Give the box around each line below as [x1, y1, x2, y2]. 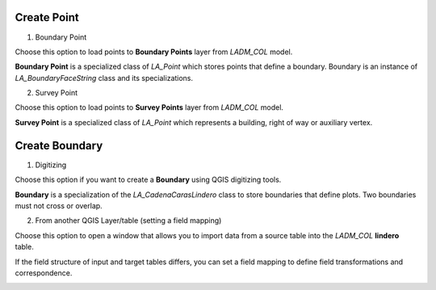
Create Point [15, 11, 80, 24]
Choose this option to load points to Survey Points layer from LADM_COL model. [15, 103, 284, 112]
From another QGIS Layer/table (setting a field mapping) [35, 216, 222, 225]
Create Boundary [15, 138, 103, 153]
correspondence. [15, 267, 73, 278]
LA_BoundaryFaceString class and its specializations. [15, 73, 194, 82]
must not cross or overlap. [15, 200, 103, 210]
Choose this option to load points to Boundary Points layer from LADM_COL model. [15, 47, 293, 57]
